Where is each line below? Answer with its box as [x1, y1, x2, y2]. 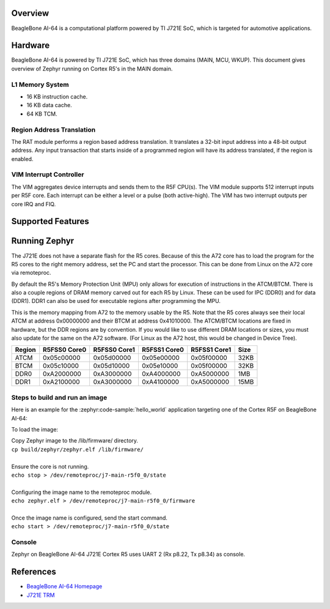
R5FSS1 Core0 [141, 346, 185, 354]
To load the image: [11, 425, 58, 433]
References [11, 567, 56, 577]
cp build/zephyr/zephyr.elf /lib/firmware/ [11, 446, 144, 453]
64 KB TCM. [26, 110, 57, 118]
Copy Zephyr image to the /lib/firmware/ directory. [11, 437, 139, 444]
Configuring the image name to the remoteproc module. [11, 488, 152, 496]
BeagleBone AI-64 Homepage [26, 583, 103, 590]
